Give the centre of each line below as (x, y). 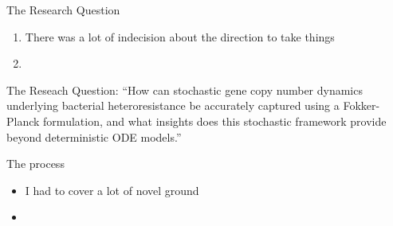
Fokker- (362, 105)
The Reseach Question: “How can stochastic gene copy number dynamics (185, 90)
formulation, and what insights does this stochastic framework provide (215, 121)
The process (35, 164)
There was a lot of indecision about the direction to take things (180, 36)
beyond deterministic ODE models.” (94, 136)
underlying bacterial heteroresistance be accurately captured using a (173, 105)
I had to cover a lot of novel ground (112, 190)
